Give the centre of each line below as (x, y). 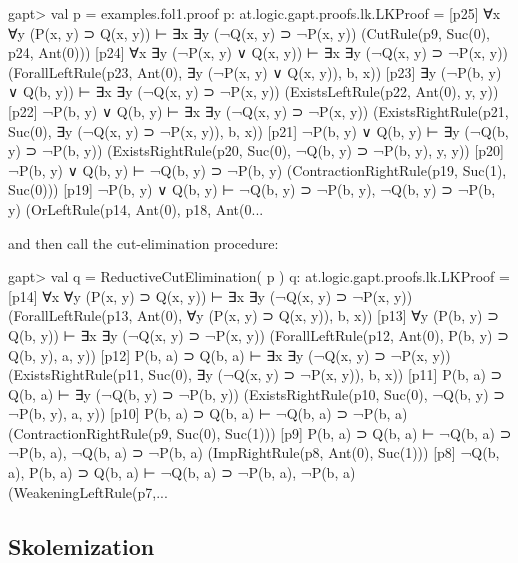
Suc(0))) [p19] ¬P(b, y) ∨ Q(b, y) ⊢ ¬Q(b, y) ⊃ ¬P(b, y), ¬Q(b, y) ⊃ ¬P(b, (252, 189)
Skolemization (81, 545)
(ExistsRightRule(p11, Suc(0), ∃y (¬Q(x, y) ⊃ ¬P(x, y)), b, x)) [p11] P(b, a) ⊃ (255, 374)
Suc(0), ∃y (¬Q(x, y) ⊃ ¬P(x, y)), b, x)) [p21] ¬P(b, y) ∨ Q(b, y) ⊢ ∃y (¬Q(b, (258, 130)
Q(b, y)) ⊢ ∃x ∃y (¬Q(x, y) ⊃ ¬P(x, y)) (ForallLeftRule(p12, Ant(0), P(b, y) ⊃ (258, 334)
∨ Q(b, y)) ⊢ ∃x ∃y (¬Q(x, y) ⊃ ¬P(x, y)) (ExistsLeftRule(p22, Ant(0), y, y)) (253, 91)
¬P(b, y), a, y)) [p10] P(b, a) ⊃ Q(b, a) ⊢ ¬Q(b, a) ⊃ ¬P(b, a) (208, 413)
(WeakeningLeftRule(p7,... (88, 491)
